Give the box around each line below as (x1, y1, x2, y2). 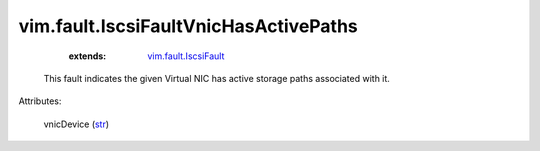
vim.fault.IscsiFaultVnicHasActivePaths (18, 15, 359, 37)
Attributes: (18, 95, 62, 107)
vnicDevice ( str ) (43, 118, 110, 130)
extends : (68, 50, 107, 62)
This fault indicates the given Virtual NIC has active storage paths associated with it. (43, 72, 390, 84)
